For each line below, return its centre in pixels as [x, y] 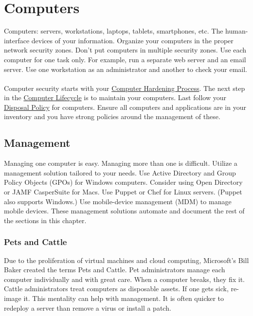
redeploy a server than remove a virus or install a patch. [88, 307]
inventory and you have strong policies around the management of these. [112, 116]
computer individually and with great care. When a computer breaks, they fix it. [124, 279]
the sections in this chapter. [45, 220]
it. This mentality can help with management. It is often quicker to [124, 298]
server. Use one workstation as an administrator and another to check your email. [126, 69]
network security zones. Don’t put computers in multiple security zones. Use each [125, 50]
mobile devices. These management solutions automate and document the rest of [124, 211]
